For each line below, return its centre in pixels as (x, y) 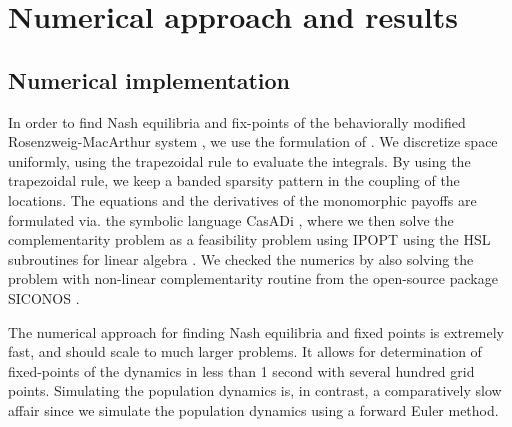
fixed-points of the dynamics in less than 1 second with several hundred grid (241, 370)
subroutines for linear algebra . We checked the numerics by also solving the (241, 258)
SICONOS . (44, 297)
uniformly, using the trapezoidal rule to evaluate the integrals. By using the (239, 160)
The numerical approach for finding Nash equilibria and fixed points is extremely (256, 331)
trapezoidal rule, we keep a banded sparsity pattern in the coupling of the (234, 180)
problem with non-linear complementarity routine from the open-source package (253, 278)
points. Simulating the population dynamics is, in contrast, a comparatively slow (255, 390)
